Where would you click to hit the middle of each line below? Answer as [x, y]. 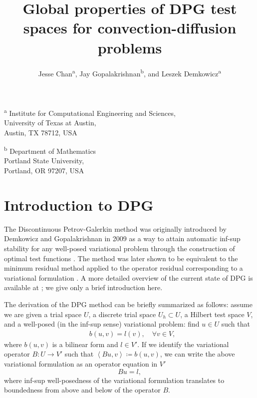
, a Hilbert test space [212, 314]
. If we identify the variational [183, 344]
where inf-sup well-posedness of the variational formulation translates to [114, 380]
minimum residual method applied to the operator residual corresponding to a [124, 268]
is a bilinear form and [85, 344]
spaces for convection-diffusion [130, 28]
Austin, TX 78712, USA [41, 132]
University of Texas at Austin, [50, 122]
